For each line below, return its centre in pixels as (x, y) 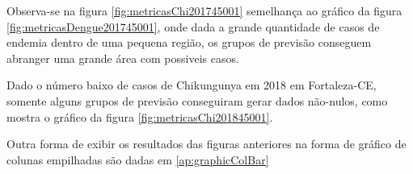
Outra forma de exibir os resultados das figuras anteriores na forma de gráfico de (206, 144)
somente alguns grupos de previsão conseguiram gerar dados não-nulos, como (197, 100)
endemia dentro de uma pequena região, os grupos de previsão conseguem (189, 42)
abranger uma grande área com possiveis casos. (123, 58)
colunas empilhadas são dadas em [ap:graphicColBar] (138, 159)
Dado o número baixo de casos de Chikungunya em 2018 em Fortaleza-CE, (192, 85)
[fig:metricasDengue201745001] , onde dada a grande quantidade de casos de (193, 26)
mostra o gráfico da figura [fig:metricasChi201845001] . (140, 116)
